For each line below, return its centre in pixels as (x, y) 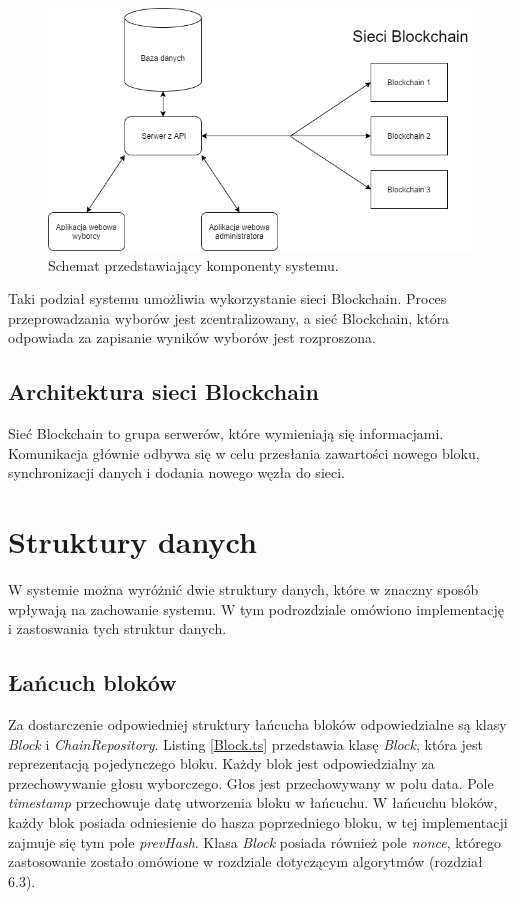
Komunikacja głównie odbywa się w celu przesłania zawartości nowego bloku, (244, 452)
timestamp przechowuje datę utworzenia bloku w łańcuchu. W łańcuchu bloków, (253, 802)
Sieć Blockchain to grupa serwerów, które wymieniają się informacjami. (226, 433)
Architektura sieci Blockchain (163, 391)
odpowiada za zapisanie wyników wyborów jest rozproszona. (192, 337)
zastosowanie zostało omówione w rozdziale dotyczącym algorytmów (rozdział (245, 861)
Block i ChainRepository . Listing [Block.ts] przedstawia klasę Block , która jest (245, 743)
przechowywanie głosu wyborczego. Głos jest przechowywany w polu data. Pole (251, 782)
